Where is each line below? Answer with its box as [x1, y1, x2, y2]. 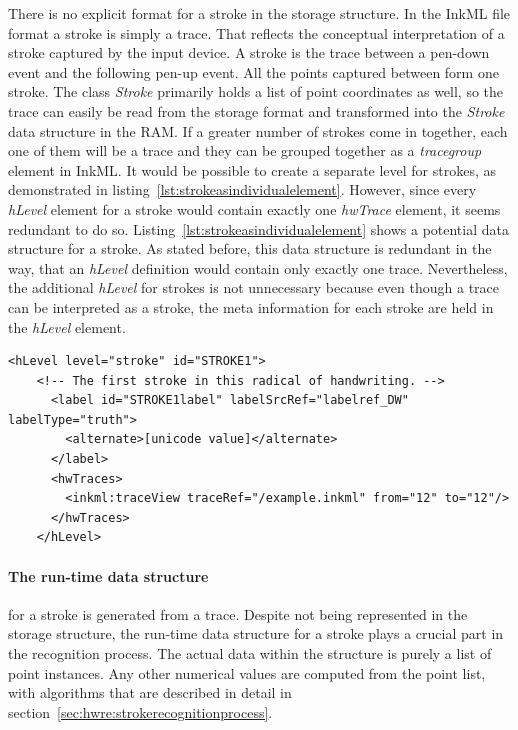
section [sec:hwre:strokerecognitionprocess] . [8, 701, 273, 722]
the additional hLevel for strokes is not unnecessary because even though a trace [8, 277, 500, 298]
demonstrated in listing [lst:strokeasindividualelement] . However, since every [8, 179, 477, 200]
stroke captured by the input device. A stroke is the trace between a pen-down [8, 42, 490, 63]
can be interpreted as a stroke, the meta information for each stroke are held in [8, 296, 494, 317]
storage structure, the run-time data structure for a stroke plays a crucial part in [8, 623, 504, 644]
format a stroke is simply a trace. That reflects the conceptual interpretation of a [8, 22, 505, 43]
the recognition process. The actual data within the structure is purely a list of [8, 643, 492, 664]
